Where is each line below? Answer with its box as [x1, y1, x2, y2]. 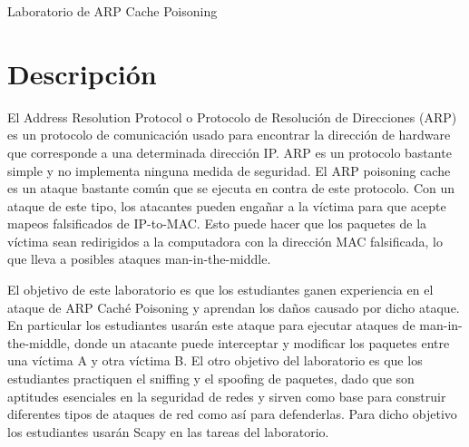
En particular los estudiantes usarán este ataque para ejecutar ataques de [7, 316, 415, 335]
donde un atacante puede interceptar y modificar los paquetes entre [73, 333, 450, 352]
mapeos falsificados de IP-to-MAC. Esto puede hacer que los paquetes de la [7, 214, 427, 233]
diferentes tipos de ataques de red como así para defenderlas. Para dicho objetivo [7, 404, 457, 423]
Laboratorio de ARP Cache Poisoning [7, 2, 218, 20]
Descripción [7, 54, 157, 92]
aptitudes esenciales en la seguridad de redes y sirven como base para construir [7, 386, 446, 405]
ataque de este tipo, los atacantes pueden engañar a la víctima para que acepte [7, 196, 446, 215]
